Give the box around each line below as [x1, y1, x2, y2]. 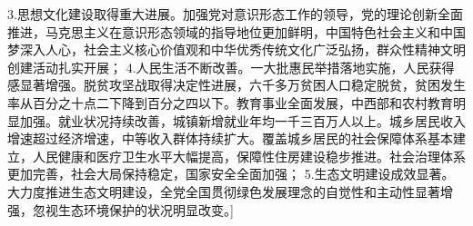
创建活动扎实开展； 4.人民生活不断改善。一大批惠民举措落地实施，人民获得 [7, 57, 455, 76]
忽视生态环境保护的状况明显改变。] [32, 200, 234, 219]
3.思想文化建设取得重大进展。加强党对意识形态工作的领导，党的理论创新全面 [7, 5, 463, 23]
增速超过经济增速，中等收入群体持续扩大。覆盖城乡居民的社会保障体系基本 [7, 129, 453, 148]
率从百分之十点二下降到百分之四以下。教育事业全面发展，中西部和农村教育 [7, 93, 453, 112]
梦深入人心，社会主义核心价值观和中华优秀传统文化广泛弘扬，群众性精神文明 [7, 40, 466, 59]
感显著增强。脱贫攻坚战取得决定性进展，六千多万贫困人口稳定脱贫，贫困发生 [7, 75, 466, 94]
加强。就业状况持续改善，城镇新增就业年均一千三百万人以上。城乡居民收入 [19, 111, 466, 130]
